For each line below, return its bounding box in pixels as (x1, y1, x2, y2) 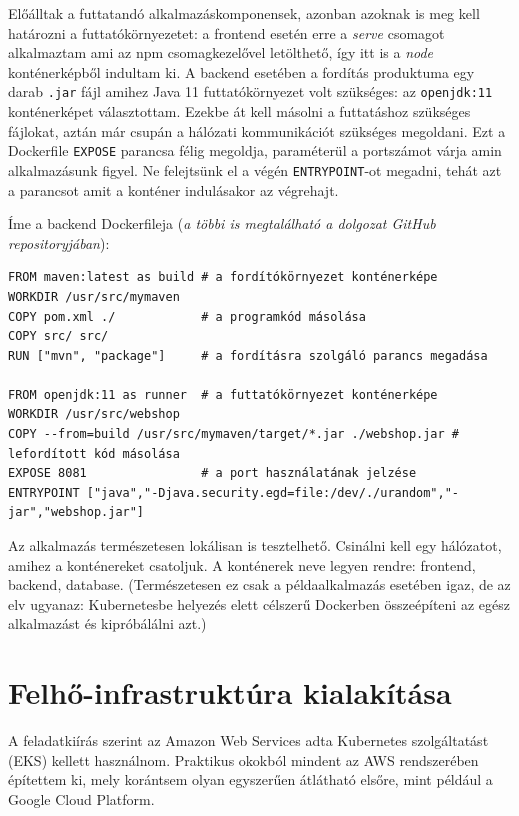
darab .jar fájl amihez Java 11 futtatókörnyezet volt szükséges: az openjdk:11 (8, 81, 493, 102)
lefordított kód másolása (8, 446, 180, 461)
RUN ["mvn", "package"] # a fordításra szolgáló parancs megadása (8, 348, 488, 363)
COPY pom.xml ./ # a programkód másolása (8, 309, 366, 324)
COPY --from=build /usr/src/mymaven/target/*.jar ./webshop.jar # (8, 427, 460, 442)
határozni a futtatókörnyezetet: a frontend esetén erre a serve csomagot (8, 22, 445, 43)
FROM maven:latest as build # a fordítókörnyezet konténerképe (8, 270, 438, 285)
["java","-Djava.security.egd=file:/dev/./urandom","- (86, 485, 460, 500)
